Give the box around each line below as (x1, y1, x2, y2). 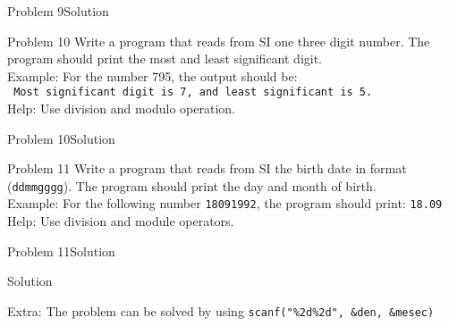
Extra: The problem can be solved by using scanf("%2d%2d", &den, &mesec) (7, 301, 435, 320)
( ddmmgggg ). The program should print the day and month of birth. (7, 176, 377, 195)
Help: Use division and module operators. (7, 212, 234, 230)
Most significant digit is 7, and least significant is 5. (13, 86, 373, 99)
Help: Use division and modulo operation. (7, 99, 235, 118)
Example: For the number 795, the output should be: (7, 66, 298, 85)
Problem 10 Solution (7, 129, 115, 147)
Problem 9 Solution (7, 2, 109, 20)
